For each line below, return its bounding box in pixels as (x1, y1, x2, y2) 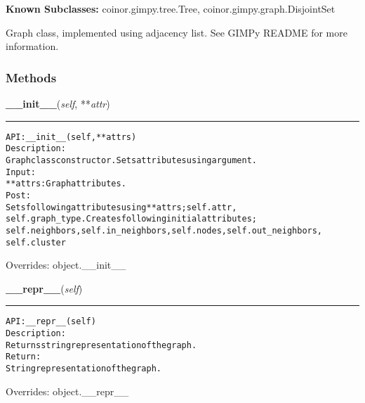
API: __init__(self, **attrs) (6, 132, 137, 142)
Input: (6, 167, 36, 177)
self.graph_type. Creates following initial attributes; (6, 214, 257, 224)
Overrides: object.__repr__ (6, 383, 129, 398)
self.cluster (6, 237, 66, 248)
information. (6, 39, 59, 53)
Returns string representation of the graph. (6, 340, 197, 350)
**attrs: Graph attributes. (6, 179, 126, 189)
